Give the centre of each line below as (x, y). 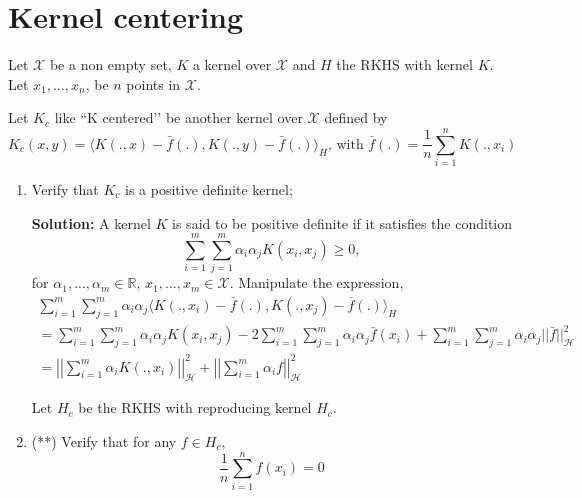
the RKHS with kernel (404, 64)
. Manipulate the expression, (316, 282)
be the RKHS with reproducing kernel (195, 407)
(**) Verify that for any (104, 441)
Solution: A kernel (91, 222)
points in (153, 83)
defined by (356, 117)
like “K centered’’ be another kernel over (178, 117)
